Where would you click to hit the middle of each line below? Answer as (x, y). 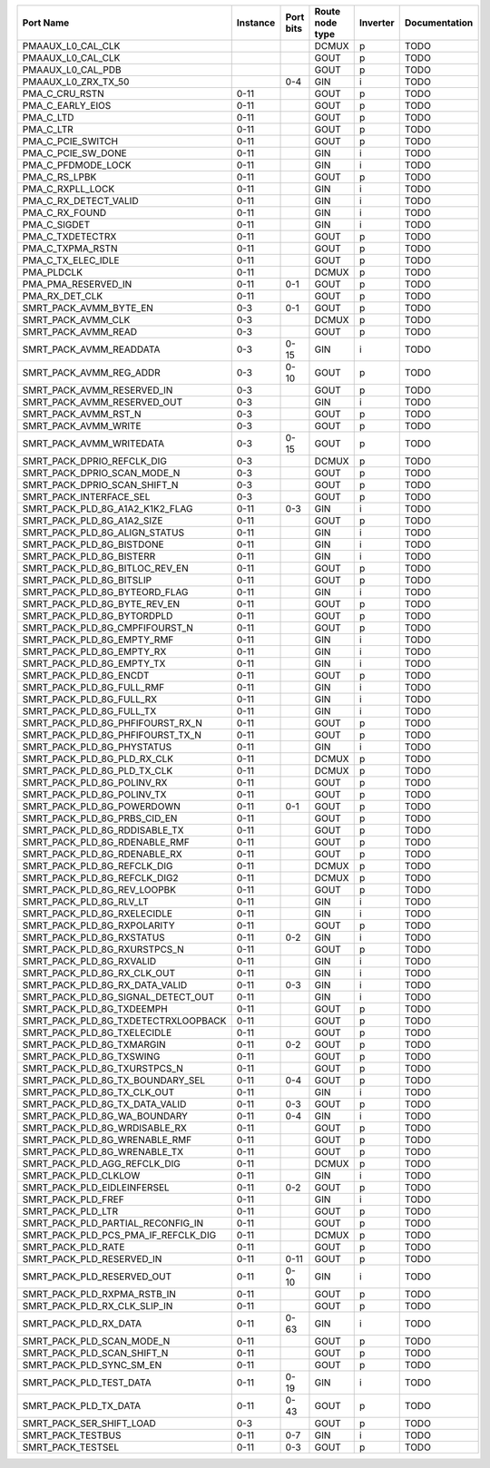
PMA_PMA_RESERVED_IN (77, 284)
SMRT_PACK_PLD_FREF (73, 1199)
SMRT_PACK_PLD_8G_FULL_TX (89, 711)
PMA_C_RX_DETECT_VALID (81, 201)
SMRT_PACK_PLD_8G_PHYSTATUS (97, 747)
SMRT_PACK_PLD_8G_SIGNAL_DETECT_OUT (118, 997)
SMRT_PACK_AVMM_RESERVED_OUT (103, 402)
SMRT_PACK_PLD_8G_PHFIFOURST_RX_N (113, 723)
